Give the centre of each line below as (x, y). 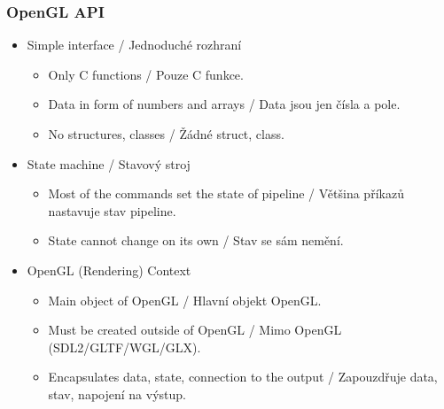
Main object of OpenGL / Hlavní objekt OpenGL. (185, 300)
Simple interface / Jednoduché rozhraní (134, 45)
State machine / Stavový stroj (109, 163)
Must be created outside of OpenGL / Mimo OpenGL (195, 330)
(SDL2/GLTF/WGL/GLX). (125, 347)
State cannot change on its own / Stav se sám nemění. (196, 240)
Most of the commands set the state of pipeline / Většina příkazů (226, 193)
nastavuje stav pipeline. (112, 210)
